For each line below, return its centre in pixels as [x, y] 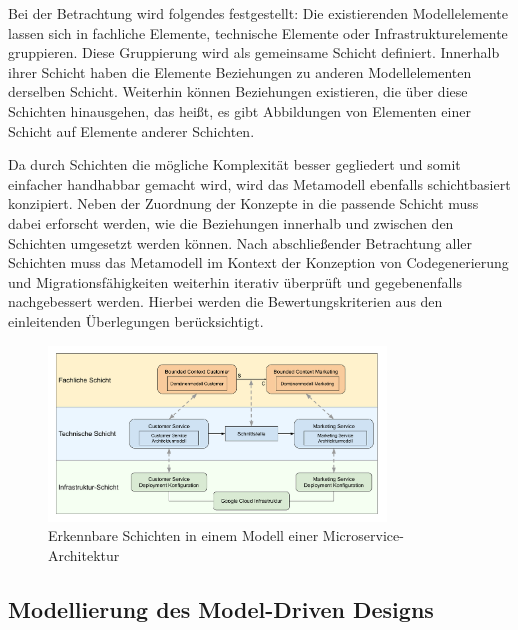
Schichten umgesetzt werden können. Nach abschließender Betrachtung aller [240, 242]
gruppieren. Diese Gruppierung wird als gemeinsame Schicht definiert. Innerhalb [254, 52]
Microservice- [363, 535]
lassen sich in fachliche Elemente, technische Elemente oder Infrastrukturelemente [258, 32]
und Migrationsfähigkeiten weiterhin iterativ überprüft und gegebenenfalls [235, 281]
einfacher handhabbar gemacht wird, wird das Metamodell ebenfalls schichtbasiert [259, 183]
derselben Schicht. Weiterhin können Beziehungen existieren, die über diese [238, 91]
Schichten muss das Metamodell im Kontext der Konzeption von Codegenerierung [258, 262]
